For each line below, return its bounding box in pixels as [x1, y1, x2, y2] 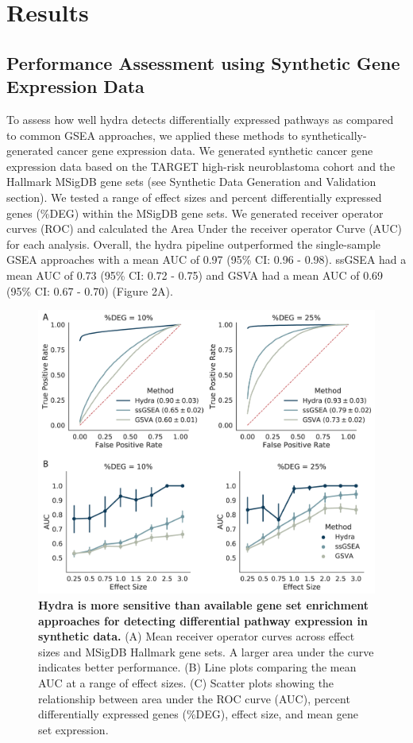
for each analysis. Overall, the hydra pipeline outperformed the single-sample [6, 235, 381, 252]
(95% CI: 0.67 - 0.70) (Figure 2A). [6, 282, 173, 299]
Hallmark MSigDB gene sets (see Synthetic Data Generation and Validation [6, 173, 376, 190]
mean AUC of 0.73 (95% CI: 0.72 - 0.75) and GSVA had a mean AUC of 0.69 [6, 266, 384, 283]
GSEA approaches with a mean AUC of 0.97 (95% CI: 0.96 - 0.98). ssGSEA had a [6, 251, 407, 268]
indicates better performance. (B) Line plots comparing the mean [38, 659, 357, 675]
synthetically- [301, 126, 367, 143]
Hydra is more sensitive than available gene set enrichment [38, 596, 369, 613]
